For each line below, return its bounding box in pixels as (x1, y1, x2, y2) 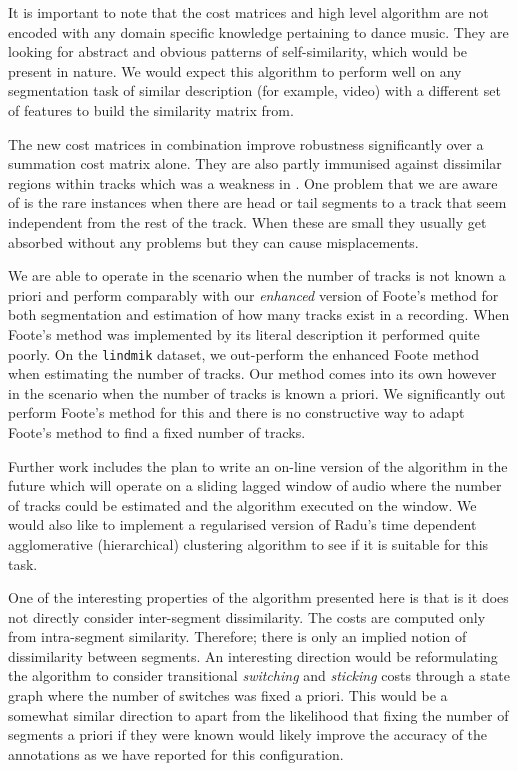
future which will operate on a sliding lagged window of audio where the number (8, 475, 502, 496)
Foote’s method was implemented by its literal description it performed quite (8, 323, 480, 344)
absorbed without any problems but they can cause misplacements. (8, 231, 419, 252)
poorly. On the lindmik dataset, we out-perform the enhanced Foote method (8, 343, 479, 364)
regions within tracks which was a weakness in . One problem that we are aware (8, 172, 498, 193)
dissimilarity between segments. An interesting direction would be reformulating (8, 645, 498, 666)
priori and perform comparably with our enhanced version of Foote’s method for (8, 284, 499, 305)
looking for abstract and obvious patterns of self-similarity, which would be (8, 41, 468, 62)
